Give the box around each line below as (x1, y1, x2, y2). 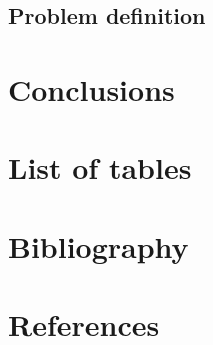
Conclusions (8, 68, 175, 109)
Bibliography (8, 225, 189, 266)
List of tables (8, 147, 192, 188)
